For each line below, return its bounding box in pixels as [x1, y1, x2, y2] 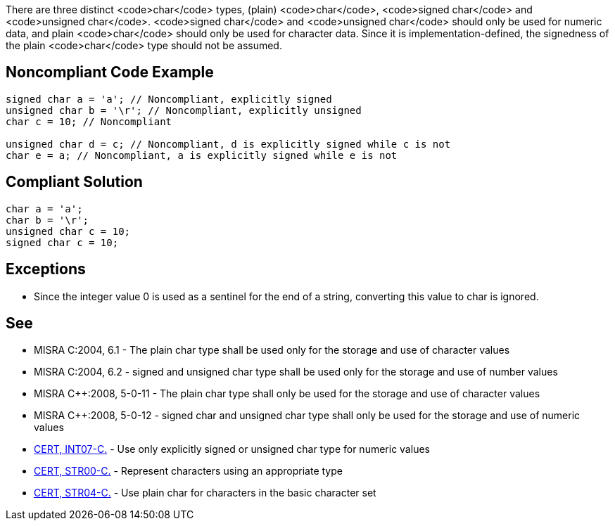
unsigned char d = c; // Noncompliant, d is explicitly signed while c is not [6, 138, 451, 150]
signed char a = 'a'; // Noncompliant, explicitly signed [6, 93, 332, 105]
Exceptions [6, 260, 86, 278]
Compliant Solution [6, 173, 143, 191]
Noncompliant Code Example [6, 63, 214, 82]
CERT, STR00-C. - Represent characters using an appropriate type [34, 465, 343, 477]
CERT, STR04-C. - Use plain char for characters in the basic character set [34, 487, 376, 499]
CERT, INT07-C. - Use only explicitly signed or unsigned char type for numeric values [34, 443, 430, 456]
